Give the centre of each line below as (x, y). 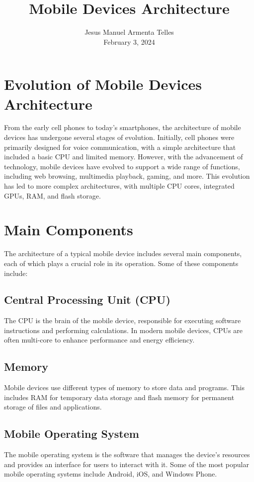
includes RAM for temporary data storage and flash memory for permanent (119, 397)
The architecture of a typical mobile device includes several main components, (123, 253)
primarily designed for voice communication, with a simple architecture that (120, 147)
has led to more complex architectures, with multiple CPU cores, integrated (119, 186)
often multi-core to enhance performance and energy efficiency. (99, 340)
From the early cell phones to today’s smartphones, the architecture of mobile (123, 127)
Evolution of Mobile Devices (103, 84)
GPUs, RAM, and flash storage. (52, 195)
